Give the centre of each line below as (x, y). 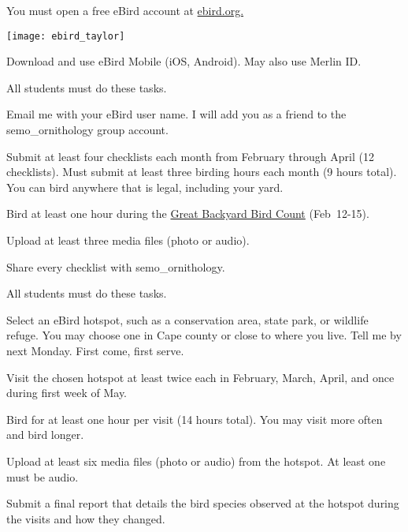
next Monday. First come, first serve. (95, 350)
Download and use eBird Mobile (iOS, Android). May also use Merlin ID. (184, 61)
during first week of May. (67, 393)
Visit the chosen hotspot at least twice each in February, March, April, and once (200, 377)
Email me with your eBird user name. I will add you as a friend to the (176, 114)
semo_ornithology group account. (87, 130)
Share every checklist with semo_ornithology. (116, 266)
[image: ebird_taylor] (66, 36)
